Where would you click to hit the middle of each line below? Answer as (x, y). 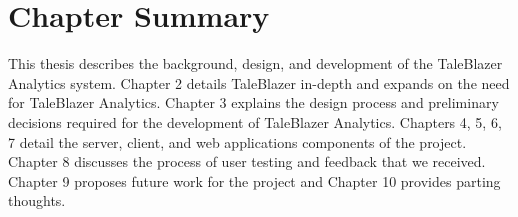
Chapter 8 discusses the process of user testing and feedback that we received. (247, 161)
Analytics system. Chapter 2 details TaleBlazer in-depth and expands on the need (259, 82)
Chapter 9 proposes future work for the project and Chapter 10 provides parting (254, 180)
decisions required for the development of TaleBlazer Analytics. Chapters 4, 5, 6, (255, 121)
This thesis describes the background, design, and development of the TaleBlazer (255, 63)
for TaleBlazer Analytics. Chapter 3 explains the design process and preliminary (253, 102)
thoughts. (37, 200)
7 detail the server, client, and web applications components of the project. (237, 141)
